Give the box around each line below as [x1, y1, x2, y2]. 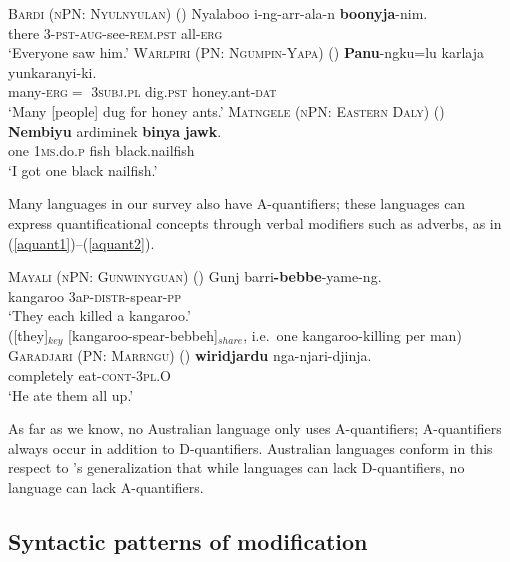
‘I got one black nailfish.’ [8, 159, 158, 180]
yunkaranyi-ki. [8, 61, 97, 82]
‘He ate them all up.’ [8, 384, 134, 405]
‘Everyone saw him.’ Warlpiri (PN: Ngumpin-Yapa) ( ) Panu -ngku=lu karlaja [8, 42, 485, 63]
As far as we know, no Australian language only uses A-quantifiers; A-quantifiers [8, 418, 502, 439]
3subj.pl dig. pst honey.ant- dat [91, 81, 277, 102]
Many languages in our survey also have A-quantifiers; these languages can [8, 193, 466, 214]
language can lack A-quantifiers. [8, 476, 204, 497]
